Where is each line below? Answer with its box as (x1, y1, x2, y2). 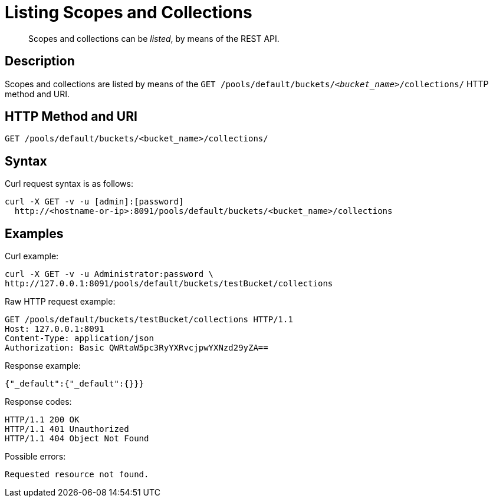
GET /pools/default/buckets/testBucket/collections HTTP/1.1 (5, 315, 293, 325)
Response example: (5, 361, 81, 371)
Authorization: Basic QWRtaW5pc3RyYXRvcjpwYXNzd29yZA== (5, 343, 268, 353)
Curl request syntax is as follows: (5, 179, 133, 189)
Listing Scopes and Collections (5, 2, 252, 22)
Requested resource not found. (5, 470, 149, 480)
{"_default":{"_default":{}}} (5, 379, 144, 389)
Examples (5, 226, 64, 241)
